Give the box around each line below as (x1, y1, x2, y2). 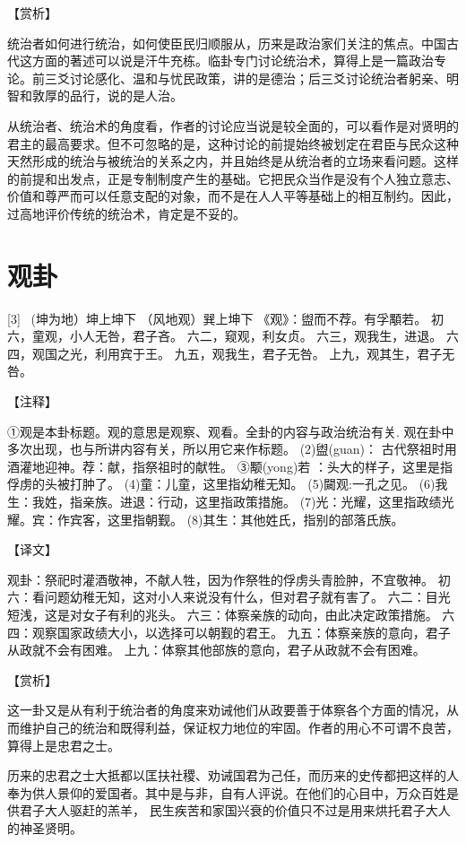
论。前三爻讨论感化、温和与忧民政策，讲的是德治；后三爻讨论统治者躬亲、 (7, 68, 446, 87)
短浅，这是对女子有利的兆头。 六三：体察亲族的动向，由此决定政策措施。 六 (7, 604, 455, 623)
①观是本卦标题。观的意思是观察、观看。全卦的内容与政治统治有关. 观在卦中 (7, 421, 454, 440)
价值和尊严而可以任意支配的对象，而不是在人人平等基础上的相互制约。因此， (7, 187, 459, 205)
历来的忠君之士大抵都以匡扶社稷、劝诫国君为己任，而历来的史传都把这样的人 (7, 766, 459, 785)
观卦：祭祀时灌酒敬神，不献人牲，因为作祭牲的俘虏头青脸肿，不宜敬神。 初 (7, 569, 451, 588)
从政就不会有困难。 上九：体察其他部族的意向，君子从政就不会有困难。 (7, 640, 426, 659)
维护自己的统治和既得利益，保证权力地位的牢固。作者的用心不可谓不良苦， (19, 717, 459, 736)
